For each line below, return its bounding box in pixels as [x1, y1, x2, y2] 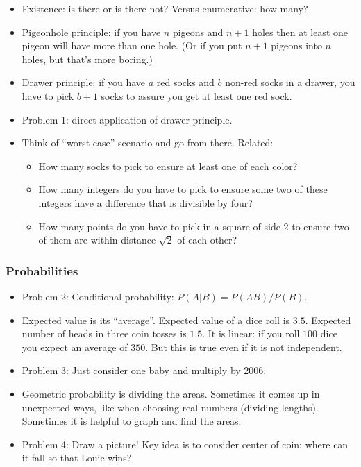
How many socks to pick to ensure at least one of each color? [38, 158, 298, 173]
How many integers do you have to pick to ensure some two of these [38, 182, 328, 196]
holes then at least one [252, 24, 348, 39]
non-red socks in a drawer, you [225, 75, 355, 90]
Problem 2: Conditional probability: [22, 289, 174, 303]
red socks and [156, 75, 215, 90]
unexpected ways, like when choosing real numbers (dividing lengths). [22, 400, 319, 414]
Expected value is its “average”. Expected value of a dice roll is [22, 312, 290, 327]
